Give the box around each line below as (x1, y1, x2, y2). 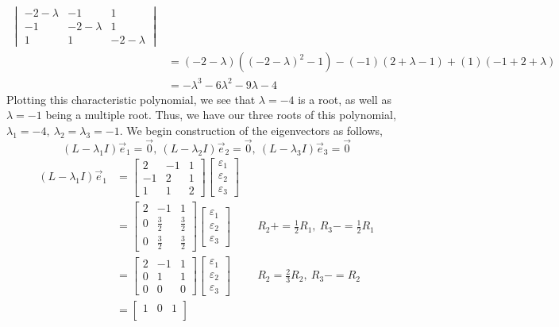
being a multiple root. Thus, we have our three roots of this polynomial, (45, 106, 396, 123)
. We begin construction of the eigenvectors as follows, (119, 122, 383, 139)
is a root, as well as (298, 90, 391, 107)
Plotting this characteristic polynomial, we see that (6, 90, 256, 107)
